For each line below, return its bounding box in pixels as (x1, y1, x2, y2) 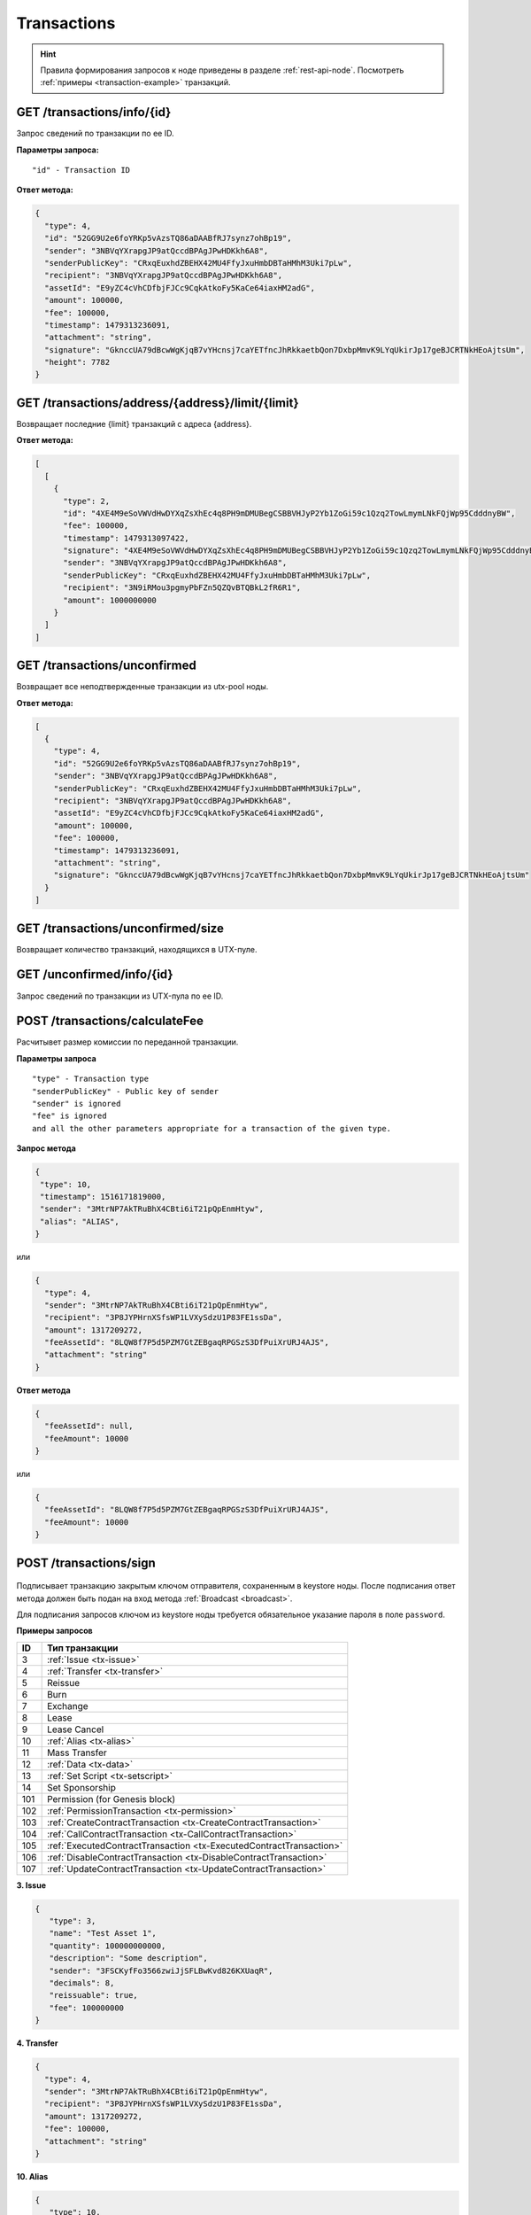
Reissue (47, 1676, 81, 1689)
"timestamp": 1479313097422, (63, 532, 189, 543)
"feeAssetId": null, (44, 1421, 134, 1431)
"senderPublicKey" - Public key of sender (32, 1086, 219, 1096)
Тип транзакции (47, 1642, 119, 1654)
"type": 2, (63, 496, 111, 506)
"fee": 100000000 (49, 2002, 124, 2013)
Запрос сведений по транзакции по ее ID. (16, 128, 174, 139)
